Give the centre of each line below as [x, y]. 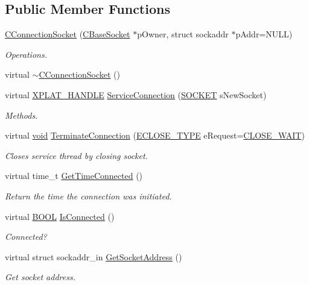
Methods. [21, 115]
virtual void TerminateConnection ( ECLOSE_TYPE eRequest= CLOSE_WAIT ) [155, 135]
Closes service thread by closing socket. [76, 155]
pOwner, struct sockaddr [183, 34]
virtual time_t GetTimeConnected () [74, 176]
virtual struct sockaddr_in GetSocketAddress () [94, 256]
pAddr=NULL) [264, 34]
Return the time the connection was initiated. [88, 196]
